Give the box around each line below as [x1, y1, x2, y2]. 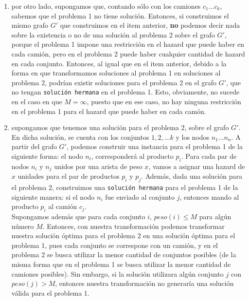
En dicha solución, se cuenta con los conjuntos [11, 132, 149, 142]
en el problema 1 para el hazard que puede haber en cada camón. [11, 106, 206, 116]
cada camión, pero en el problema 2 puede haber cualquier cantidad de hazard [11, 48, 245, 58]
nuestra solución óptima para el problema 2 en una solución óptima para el [11, 230, 235, 241]
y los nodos [176, 132, 210, 142]
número [11, 221, 34, 231]
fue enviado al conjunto [105, 191, 175, 202]
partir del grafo [11, 141, 57, 151]
